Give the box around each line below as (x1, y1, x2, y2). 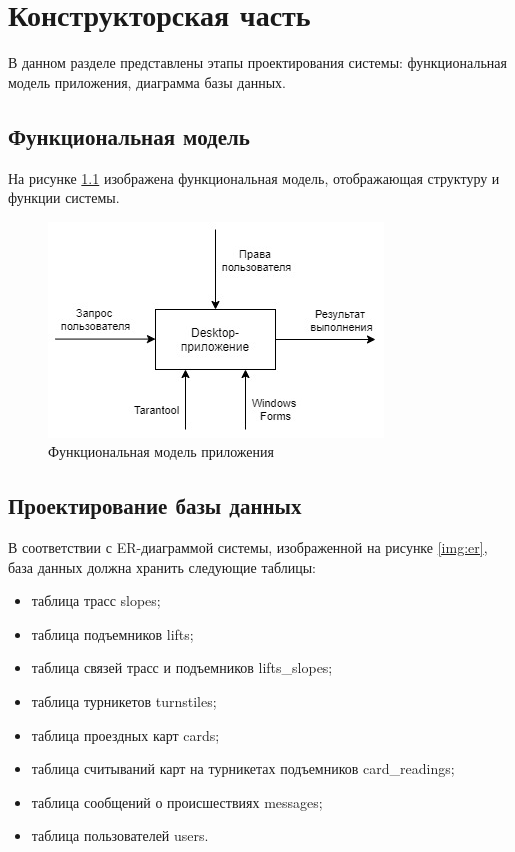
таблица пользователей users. (31, 825, 209, 846)
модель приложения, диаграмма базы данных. (8, 71, 286, 92)
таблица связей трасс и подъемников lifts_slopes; (31, 657, 333, 678)
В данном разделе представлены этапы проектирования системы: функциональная (8, 52, 507, 73)
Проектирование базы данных (8, 490, 302, 521)
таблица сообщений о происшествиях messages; (31, 791, 323, 812)
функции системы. (8, 187, 120, 208)
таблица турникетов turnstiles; (31, 691, 217, 712)
